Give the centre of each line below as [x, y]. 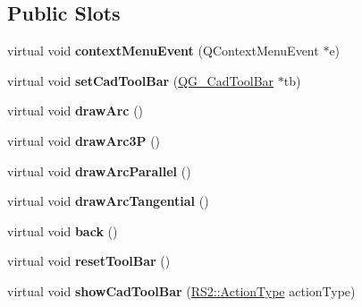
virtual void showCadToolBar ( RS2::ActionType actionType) [181, 290]
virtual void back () [63, 230]
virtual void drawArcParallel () [99, 171]
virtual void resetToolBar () [89, 261]
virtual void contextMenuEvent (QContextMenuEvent [163, 51]
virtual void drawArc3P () [84, 140]
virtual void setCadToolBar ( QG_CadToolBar [141, 80]
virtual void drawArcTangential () [108, 201]
